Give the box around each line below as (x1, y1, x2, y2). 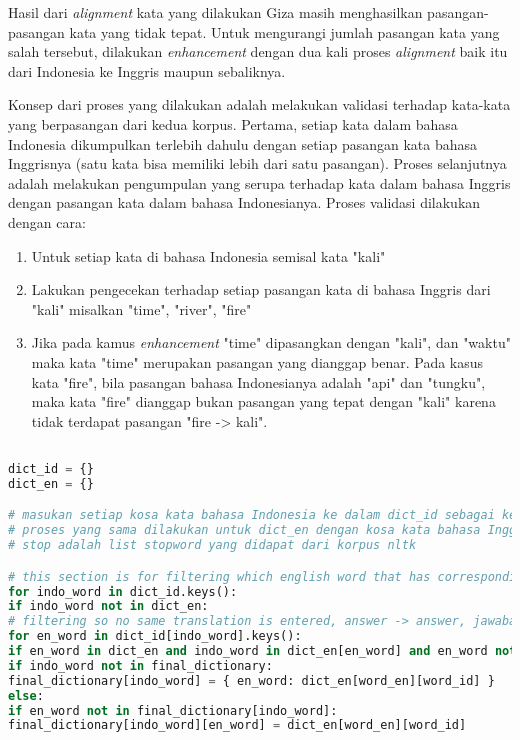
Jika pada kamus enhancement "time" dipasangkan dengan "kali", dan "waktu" (31, 332, 511, 353)
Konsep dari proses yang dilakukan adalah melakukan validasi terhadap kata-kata (8, 94, 511, 115)
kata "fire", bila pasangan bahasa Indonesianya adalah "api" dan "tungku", (31, 371, 486, 392)
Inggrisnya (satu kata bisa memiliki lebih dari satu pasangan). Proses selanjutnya (8, 153, 507, 174)
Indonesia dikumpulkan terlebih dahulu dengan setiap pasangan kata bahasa (8, 133, 478, 154)
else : (8, 688, 44, 703)
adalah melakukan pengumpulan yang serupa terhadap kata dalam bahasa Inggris (8, 172, 511, 193)
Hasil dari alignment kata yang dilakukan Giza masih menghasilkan (8, 2, 423, 22)
